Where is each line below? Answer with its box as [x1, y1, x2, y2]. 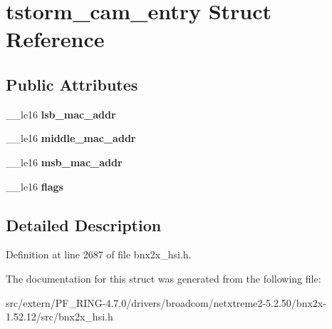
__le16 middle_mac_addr [6, 131, 136, 146]
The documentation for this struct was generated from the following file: [6, 270, 321, 285]
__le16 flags [6, 178, 63, 193]
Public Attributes [6, 73, 138, 95]
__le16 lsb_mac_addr [6, 106, 116, 121]
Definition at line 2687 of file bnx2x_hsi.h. [6, 247, 192, 262]
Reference [6, 24, 105, 54]
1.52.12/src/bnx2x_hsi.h [6, 309, 113, 324]
